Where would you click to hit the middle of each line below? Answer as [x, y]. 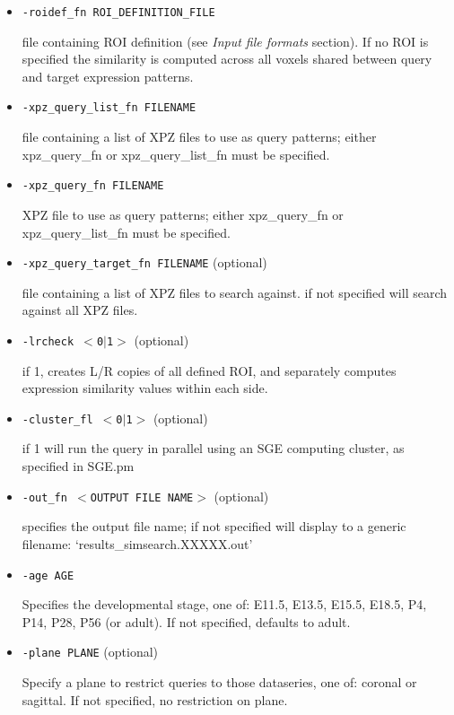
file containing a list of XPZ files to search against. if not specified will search [235, 292]
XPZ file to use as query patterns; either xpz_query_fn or [183, 214]
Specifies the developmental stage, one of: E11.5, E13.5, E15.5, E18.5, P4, [224, 604]
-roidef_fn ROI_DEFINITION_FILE [118, 13]
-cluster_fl [57, 419]
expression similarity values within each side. [145, 388]
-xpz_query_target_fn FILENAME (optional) [144, 262]
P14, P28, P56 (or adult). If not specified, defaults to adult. [186, 621]
